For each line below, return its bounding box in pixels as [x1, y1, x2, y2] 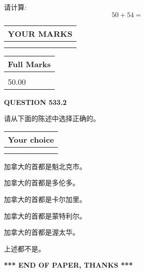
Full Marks [8, 58, 51, 70]
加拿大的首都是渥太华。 [4, 227, 79, 237]
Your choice [8, 133, 54, 145]
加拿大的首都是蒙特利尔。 [4, 210, 86, 221]
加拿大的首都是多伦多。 [4, 177, 79, 188]
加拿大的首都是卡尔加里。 [4, 194, 86, 204]
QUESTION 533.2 [4, 97, 67, 107]
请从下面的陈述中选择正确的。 [4, 113, 100, 124]
